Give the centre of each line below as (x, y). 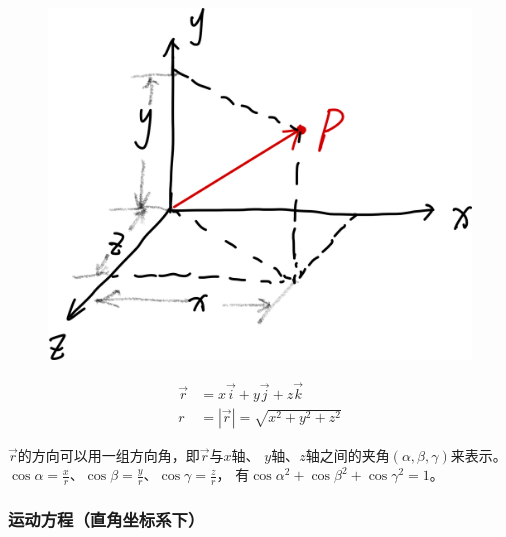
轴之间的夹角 (347, 454)
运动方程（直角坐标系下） (106, 519)
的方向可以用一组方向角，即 (108, 454)
